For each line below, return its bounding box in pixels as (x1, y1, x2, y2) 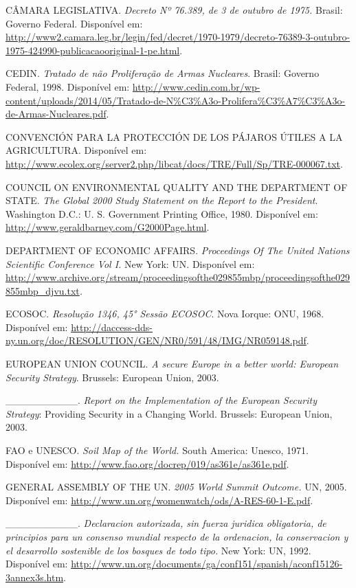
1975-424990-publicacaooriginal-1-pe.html (5, 43, 180, 57)
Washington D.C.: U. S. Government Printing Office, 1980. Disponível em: (5, 206, 318, 220)
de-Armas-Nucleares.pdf (5, 106, 107, 121)
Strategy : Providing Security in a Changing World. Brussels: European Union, (5, 406, 333, 420)
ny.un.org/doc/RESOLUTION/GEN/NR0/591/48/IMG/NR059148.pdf (5, 333, 307, 348)
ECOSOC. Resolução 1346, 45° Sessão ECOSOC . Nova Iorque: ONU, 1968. (5, 306, 324, 321)
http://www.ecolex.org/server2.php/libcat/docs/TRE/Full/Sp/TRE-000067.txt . (5, 156, 343, 170)
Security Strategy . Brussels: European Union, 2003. (5, 370, 219, 384)
